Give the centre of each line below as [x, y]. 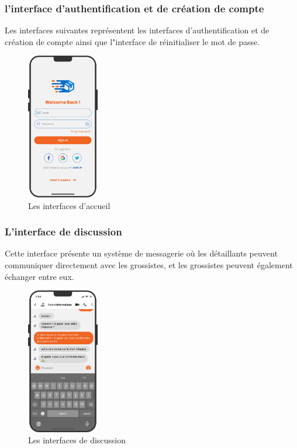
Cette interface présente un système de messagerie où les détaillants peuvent [141, 253]
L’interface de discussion [63, 232]
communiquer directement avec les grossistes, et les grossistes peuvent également [149, 264]
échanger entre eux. [39, 276]
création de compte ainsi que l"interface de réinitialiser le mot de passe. [132, 41]
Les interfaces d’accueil [69, 205]
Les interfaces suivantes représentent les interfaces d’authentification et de [137, 30]
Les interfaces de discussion [77, 440]
